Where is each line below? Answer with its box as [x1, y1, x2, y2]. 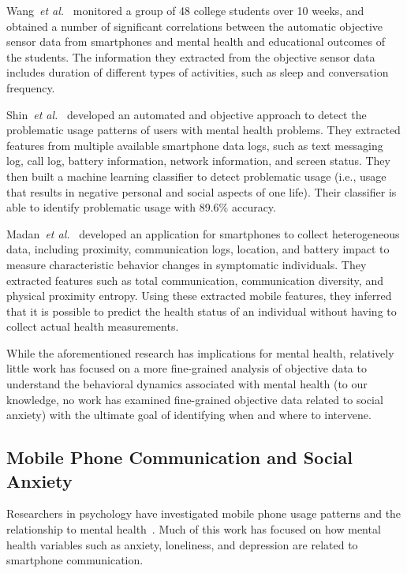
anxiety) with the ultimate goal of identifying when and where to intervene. [6, 406, 372, 423]
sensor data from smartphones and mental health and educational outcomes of [6, 33, 386, 50]
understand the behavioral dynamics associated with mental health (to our [6, 376, 368, 392]
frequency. [6, 79, 55, 95]
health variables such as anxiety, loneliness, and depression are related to [6, 536, 358, 552]
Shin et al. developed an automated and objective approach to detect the [6, 106, 367, 122]
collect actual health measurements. [6, 318, 179, 335]
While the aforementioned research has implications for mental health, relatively [6, 344, 394, 361]
